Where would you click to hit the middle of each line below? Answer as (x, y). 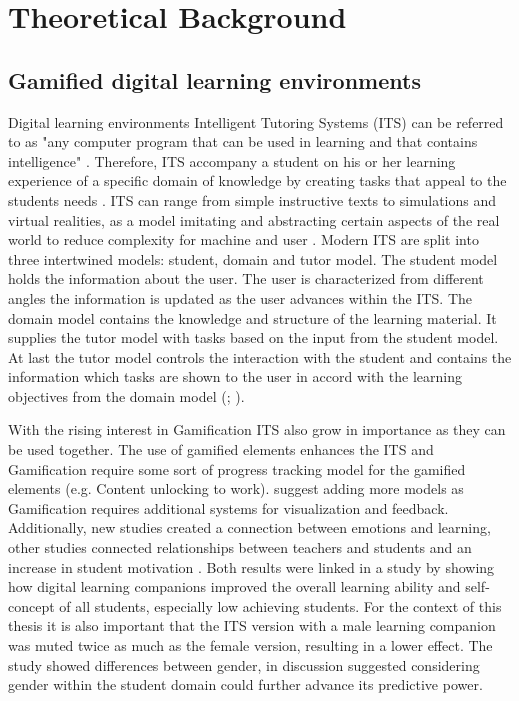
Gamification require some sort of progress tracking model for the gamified (237, 468)
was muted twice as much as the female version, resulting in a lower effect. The (250, 645)
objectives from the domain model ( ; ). (126, 395)
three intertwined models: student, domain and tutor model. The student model (253, 258)
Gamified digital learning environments (214, 79)
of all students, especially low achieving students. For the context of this (280, 605)
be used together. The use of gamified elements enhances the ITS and (221, 449)
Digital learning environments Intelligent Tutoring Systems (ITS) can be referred (256, 121)
